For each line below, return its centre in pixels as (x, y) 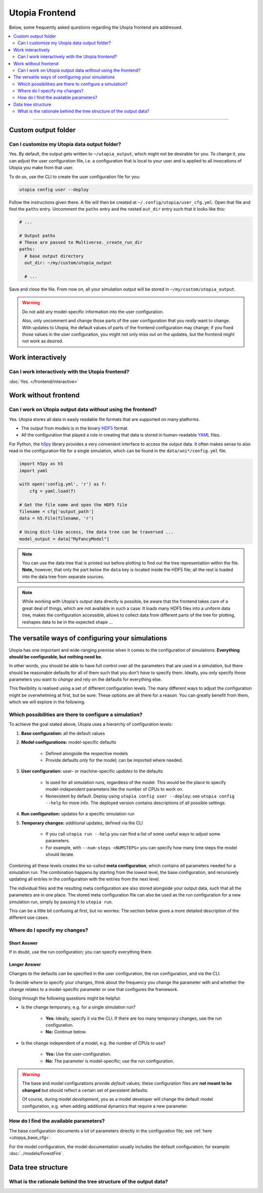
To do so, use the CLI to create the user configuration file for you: (75, 177)
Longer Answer (25, 964)
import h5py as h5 (41, 464)
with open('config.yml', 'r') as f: (63, 484)
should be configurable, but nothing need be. (56, 656)
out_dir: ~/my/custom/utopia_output (68, 263)
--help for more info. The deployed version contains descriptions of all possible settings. (136, 803)
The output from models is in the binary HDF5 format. (75, 428)
